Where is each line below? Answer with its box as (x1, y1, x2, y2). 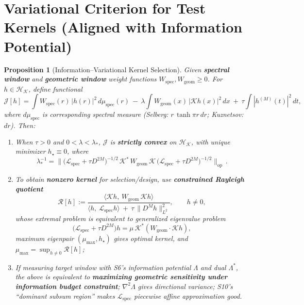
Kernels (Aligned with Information (4, 17, 242, 37)
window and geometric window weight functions (4, 74, 157, 84)
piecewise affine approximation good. (134, 290, 242, 301)
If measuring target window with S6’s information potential (15, 262, 191, 272)
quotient (15, 183, 43, 193)
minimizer (15, 146, 46, 156)
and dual (200, 262, 226, 272)
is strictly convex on (110, 136, 177, 146)
